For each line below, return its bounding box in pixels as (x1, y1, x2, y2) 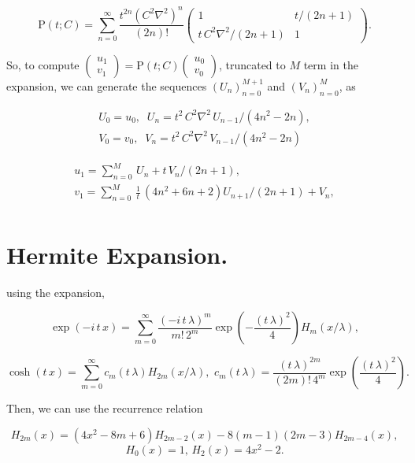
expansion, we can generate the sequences (6, 77, 207, 94)
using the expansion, (6, 283, 106, 300)
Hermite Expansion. (6, 238, 228, 270)
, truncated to (218, 56, 286, 72)
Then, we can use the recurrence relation (6, 400, 203, 417)
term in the (303, 56, 358, 72)
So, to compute (6, 56, 80, 72)
